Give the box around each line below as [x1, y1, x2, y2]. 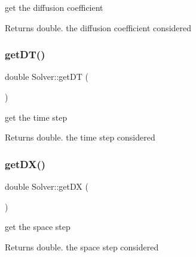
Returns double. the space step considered [5, 240, 159, 253]
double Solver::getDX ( [5, 180, 88, 192]
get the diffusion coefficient [5, 1, 103, 13]
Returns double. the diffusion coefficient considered [5, 21, 192, 34]
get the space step [5, 220, 71, 233]
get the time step [5, 110, 68, 123]
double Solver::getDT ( [5, 70, 88, 83]
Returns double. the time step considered [5, 131, 155, 144]
